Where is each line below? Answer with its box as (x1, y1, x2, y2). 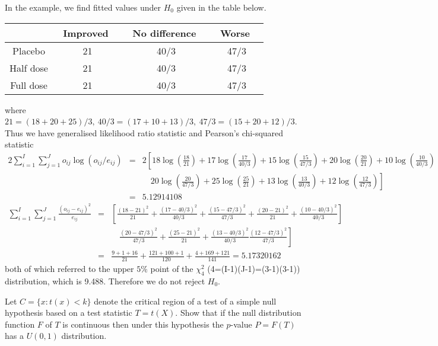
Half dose (9, 60, 48, 75)
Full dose (10, 78, 47, 92)
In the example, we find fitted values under (5, 1, 161, 13)
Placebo (12, 43, 45, 57)
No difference (132, 25, 196, 40)
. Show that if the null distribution (175, 306, 301, 319)
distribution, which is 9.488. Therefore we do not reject (5, 274, 205, 287)
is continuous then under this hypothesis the (62, 318, 224, 330)
